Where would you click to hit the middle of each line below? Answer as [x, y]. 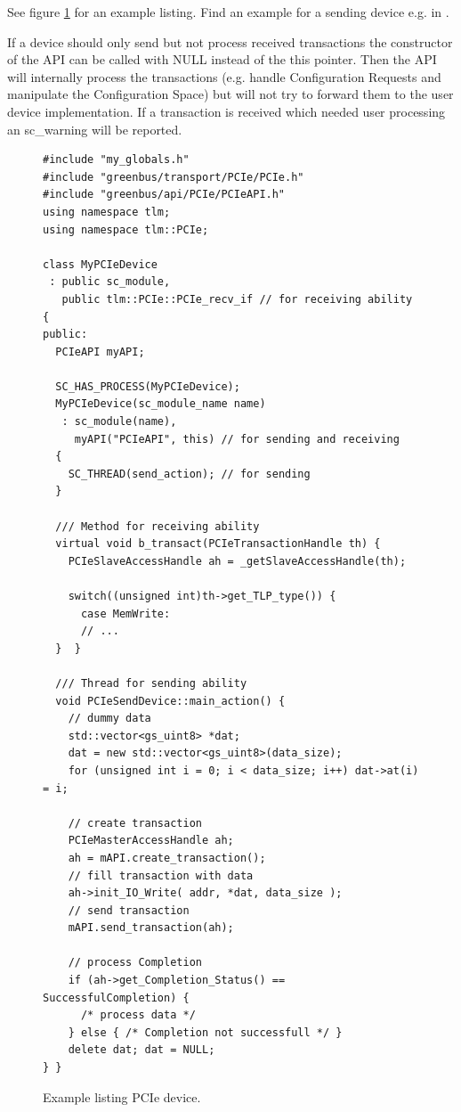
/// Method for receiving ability [158, 526]
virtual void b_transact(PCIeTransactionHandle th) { [218, 544]
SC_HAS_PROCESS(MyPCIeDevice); [148, 386]
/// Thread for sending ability [151, 683]
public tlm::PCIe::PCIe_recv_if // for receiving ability [237, 299]
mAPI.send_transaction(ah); [151, 928]
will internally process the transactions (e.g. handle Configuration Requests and [224, 76]
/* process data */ [138, 1015]
